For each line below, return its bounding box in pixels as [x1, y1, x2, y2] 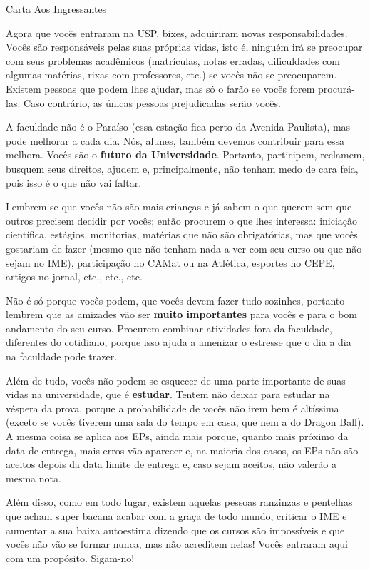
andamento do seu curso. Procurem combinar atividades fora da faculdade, [6, 320, 332, 335]
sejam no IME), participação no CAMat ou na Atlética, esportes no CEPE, [6, 255, 335, 270]
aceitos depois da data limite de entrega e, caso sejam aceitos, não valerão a [6, 457, 336, 472]
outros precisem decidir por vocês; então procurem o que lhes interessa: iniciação [6, 213, 358, 228]
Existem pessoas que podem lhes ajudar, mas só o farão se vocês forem [6, 81, 315, 96]
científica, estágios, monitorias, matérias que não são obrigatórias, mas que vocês [6, 227, 358, 242]
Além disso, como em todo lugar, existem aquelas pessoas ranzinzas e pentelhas [6, 494, 353, 509]
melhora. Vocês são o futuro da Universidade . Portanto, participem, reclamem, [6, 147, 365, 162]
